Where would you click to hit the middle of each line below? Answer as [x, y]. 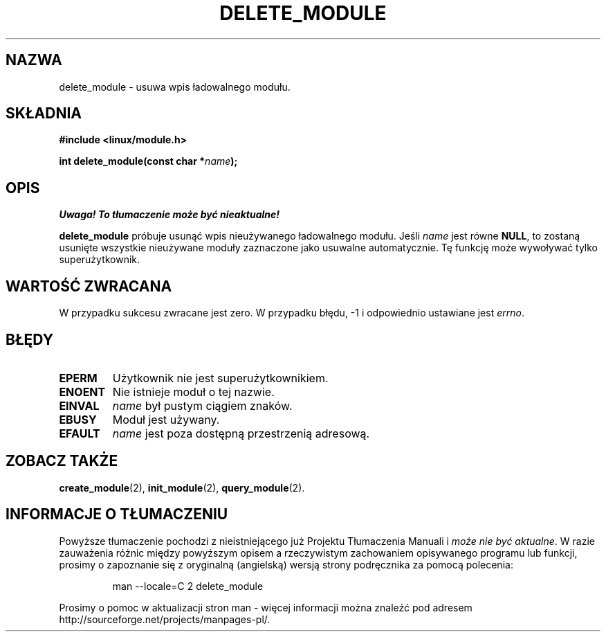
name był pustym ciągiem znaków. [202, 405]
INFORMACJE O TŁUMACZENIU [117, 514]
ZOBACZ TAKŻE [62, 461]
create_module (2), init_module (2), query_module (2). [182, 487]
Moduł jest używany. [166, 419]
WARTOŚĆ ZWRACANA [89, 286]
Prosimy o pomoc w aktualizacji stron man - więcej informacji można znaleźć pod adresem [266, 607]
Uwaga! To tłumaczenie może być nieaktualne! [169, 215]
